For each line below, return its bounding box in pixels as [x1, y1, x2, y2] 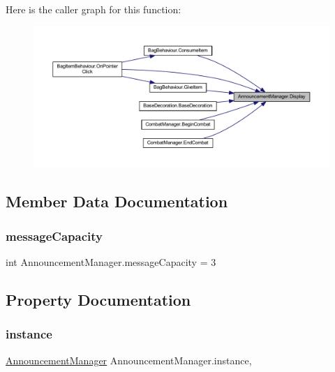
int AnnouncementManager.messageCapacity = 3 [6, 255, 216, 269]
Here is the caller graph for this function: [6, 2, 181, 16]
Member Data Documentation [6, 191, 228, 212]
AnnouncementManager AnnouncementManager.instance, [6, 352, 252, 367]
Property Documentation [6, 289, 191, 311]
